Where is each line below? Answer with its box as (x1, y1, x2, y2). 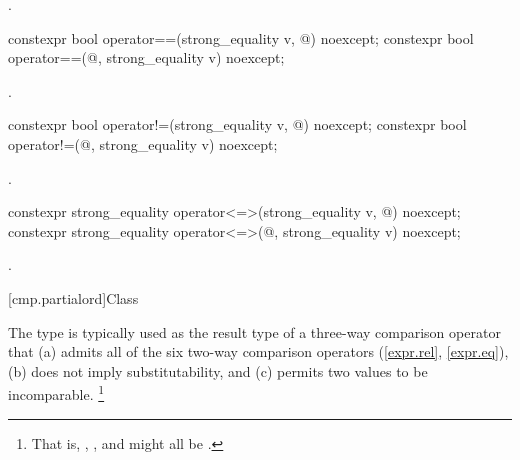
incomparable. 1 (8, 381, 105, 404)
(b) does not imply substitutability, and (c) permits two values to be (8, 360, 428, 381)
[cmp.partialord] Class (8, 287, 139, 308)
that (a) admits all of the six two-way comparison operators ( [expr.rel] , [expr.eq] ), (8, 341, 509, 362)
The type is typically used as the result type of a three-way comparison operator (8, 321, 501, 342)
